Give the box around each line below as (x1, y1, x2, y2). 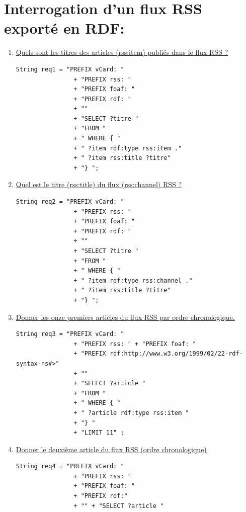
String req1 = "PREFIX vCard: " (16, 65, 124, 73)
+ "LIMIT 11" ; (73, 429, 124, 437)
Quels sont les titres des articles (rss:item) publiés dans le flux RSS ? (16, 47, 228, 57)
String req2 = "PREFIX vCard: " (16, 198, 124, 206)
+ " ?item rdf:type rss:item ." (73, 144, 182, 152)
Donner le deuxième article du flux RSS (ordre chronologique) (16, 444, 207, 454)
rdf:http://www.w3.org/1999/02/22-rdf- (109, 350, 243, 358)
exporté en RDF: (4, 18, 125, 38)
